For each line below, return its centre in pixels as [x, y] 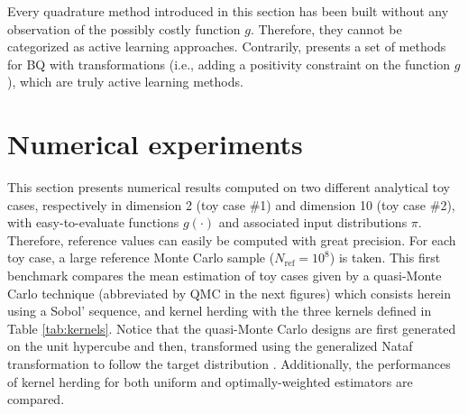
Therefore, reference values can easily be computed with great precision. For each [232, 239]
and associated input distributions [313, 222]
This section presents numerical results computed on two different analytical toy [229, 187]
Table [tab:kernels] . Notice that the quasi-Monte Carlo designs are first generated [232, 328]
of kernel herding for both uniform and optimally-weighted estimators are [210, 381]
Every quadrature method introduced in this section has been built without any [228, 11]
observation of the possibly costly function [124, 28]
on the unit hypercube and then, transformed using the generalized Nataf [210, 346]
